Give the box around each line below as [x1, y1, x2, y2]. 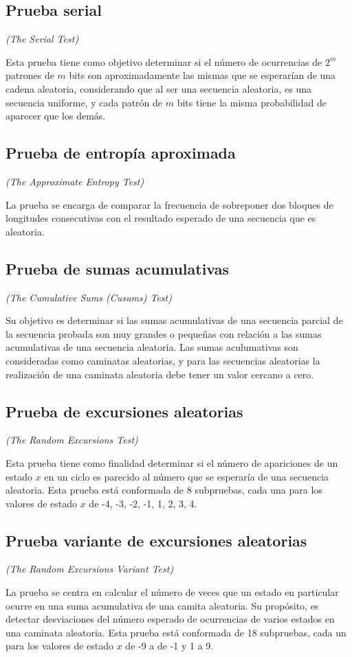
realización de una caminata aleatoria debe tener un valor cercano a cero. [5, 367, 314, 381]
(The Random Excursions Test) [5, 433, 138, 447]
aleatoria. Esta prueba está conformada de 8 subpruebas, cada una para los [5, 483, 322, 497]
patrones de [5, 68, 54, 82]
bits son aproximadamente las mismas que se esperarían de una [69, 68, 336, 82]
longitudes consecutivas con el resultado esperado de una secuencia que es [5, 211, 316, 225]
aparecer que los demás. [5, 108, 106, 123]
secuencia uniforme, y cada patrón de [5, 95, 163, 109]
